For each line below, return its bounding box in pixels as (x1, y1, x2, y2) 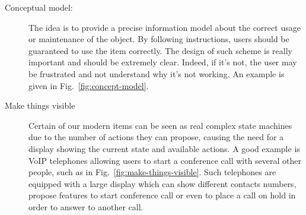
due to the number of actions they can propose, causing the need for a (28, 131, 284, 143)
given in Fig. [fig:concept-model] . (28, 79, 149, 91)
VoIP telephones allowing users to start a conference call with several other (28, 154, 302, 166)
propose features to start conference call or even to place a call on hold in (28, 189, 296, 201)
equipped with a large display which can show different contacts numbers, (28, 177, 297, 189)
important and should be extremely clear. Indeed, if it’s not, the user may (28, 56, 297, 68)
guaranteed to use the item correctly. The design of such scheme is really (28, 44, 292, 56)
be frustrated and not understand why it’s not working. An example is (28, 67, 285, 80)
